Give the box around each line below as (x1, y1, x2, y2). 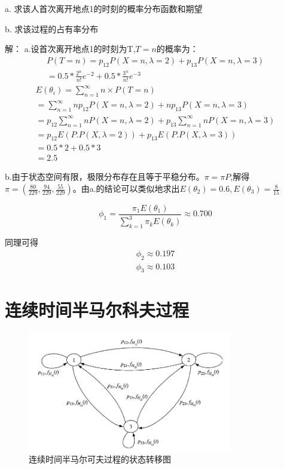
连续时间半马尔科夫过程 (5, 297, 190, 321)
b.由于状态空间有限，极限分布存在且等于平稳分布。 (5, 170, 204, 183)
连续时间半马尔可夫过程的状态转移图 (29, 453, 171, 465)
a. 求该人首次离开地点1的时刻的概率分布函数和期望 (5, 2, 203, 14)
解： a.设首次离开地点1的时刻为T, (5, 42, 136, 55)
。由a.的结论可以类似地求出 (72, 182, 180, 195)
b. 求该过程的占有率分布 (5, 22, 99, 35)
